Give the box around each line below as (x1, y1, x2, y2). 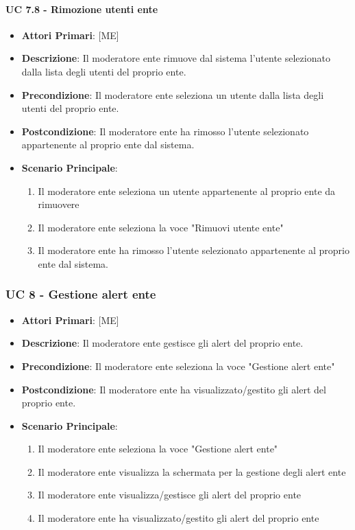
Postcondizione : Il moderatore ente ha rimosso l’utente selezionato (21, 124, 309, 138)
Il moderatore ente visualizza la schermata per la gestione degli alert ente (38, 464, 346, 479)
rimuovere (38, 197, 79, 211)
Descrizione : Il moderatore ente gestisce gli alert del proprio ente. (21, 336, 304, 350)
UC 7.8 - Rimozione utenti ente (5, 1, 158, 16)
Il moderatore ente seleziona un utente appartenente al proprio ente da (38, 183, 336, 198)
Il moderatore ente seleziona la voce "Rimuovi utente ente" (38, 220, 284, 234)
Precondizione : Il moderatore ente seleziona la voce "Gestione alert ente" (21, 358, 335, 373)
